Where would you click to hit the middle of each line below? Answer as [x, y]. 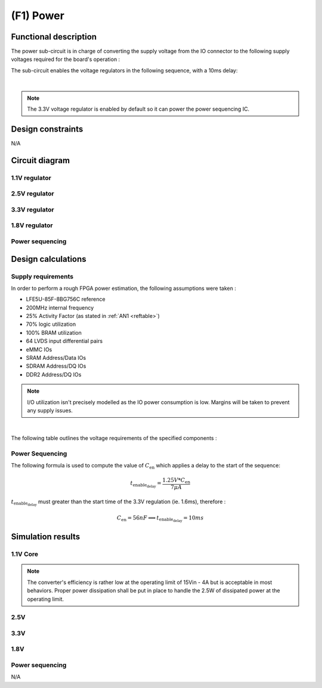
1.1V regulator [31, 178]
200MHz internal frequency [60, 307]
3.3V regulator [32, 209]
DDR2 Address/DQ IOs [54, 374]
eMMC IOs [39, 349]
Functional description [54, 37]
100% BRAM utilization [54, 332]
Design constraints [47, 129]
